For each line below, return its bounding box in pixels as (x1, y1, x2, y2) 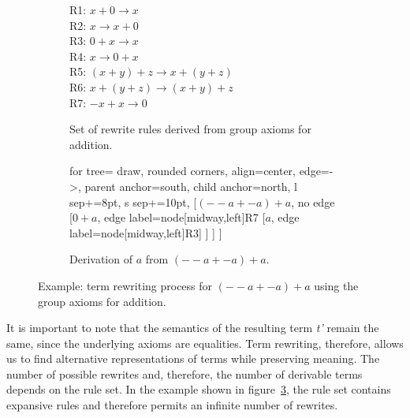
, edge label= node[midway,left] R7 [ (97, 209, 266, 226)
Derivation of (69, 251, 132, 267)
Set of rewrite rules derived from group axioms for (69, 121, 311, 137)
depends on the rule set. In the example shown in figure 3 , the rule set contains (6, 381, 391, 397)
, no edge (291, 193, 335, 210)
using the (314, 277, 359, 293)
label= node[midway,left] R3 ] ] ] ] (69, 224, 222, 241)
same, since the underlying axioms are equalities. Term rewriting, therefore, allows (6, 334, 404, 351)
